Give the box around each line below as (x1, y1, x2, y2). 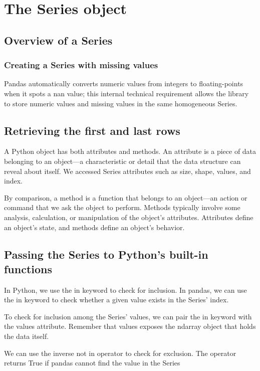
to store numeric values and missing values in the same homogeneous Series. (4, 98, 237, 108)
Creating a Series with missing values (4, 59, 158, 71)
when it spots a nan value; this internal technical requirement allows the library (4, 88, 249, 98)
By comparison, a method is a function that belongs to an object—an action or (4, 192, 247, 203)
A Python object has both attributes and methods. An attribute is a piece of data (4, 146, 256, 156)
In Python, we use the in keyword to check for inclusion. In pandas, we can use (4, 284, 247, 295)
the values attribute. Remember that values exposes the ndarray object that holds (4, 321, 256, 331)
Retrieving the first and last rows (4, 122, 180, 138)
